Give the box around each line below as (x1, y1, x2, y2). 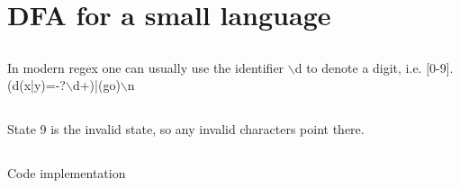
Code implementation (7, 164, 126, 183)
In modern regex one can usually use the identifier (7, 58, 284, 76)
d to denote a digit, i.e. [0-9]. (294, 58, 454, 76)
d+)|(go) (72, 76, 121, 94)
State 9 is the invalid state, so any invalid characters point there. (7, 120, 365, 139)
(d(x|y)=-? (7, 76, 66, 94)
